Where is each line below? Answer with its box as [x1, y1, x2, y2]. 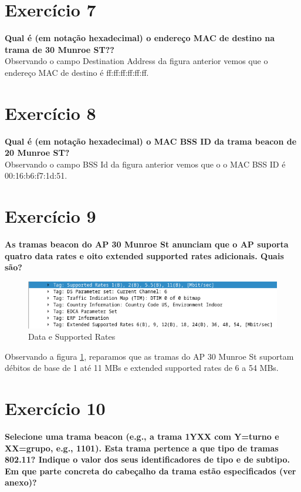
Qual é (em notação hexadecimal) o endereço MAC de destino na [5, 32, 275, 44]
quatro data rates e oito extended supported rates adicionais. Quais [5, 249, 284, 262]
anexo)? [5, 476, 37, 488]
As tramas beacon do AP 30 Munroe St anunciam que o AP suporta [5, 238, 289, 250]
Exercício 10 [5, 396, 106, 420]
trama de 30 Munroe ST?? [5, 43, 114, 55]
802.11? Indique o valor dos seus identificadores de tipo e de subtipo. [5, 453, 290, 466]
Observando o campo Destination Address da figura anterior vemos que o [5, 55, 268, 67]
